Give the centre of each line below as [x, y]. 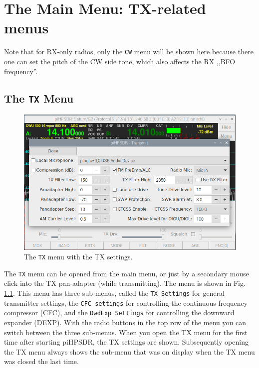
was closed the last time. [41, 361]
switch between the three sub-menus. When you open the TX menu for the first [126, 332]
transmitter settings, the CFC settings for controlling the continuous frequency [126, 303]
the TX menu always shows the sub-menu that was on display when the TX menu [129, 351]
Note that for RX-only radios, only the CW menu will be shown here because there [129, 52]
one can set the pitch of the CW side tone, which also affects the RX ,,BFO [120, 61]
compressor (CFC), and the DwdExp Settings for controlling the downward [119, 312]
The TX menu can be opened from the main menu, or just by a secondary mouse [127, 273]
